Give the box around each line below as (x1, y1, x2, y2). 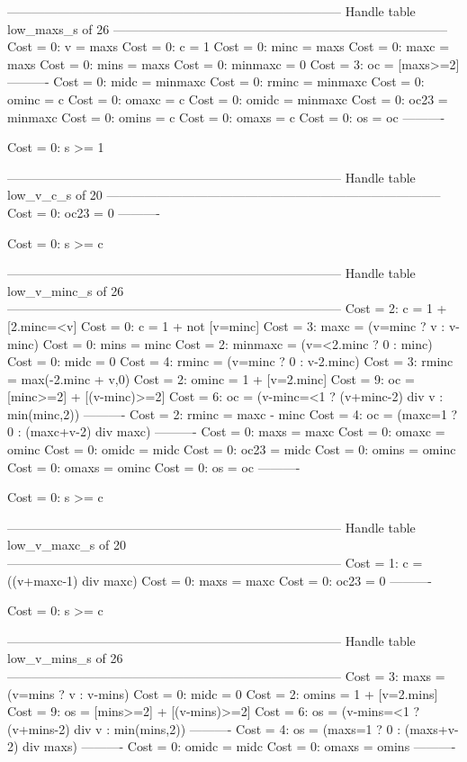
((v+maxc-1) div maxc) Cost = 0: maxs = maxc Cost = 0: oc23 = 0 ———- (7, 570, 432, 589)
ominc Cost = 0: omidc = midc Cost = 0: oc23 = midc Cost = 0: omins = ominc (7, 440, 456, 459)
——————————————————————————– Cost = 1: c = (7, 553, 423, 572)
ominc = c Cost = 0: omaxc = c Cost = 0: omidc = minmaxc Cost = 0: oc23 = (7, 89, 448, 108)
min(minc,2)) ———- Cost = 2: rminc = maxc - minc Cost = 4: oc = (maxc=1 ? (7, 404, 458, 423)
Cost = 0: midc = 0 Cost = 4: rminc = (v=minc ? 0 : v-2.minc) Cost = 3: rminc (7, 352, 454, 371)
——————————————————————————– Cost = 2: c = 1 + (7, 299, 447, 318)
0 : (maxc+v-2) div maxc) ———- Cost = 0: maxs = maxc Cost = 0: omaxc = (7, 422, 445, 441)
